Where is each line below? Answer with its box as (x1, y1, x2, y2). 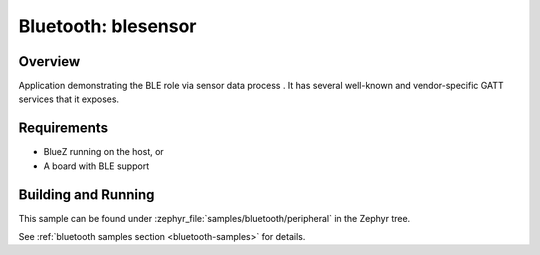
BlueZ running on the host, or (43, 146, 164, 158)
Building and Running (18, 186, 155, 203)
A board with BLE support (43, 160, 150, 172)
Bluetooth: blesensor (18, 15, 197, 37)
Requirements (18, 120, 109, 137)
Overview (18, 53, 81, 70)
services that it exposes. (18, 93, 120, 105)
